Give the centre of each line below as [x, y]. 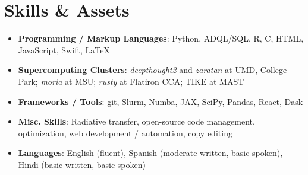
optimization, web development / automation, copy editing [125, 133]
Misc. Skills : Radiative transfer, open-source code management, [136, 121]
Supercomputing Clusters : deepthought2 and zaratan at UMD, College [153, 70]
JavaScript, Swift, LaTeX [64, 50]
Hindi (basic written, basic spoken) [82, 164]
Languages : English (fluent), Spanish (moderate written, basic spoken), [150, 153]
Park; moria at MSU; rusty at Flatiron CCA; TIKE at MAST [131, 81]
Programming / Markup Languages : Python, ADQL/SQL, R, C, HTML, [161, 38]
